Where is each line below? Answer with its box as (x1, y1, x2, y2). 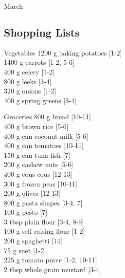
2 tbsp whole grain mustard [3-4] (4, 264, 101, 274)
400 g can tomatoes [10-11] (4, 140, 84, 150)
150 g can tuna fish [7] (4, 149, 71, 160)
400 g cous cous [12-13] (4, 168, 72, 179)
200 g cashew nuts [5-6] (4, 159, 73, 169)
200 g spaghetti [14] (4, 236, 62, 246)
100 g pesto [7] (4, 207, 48, 217)
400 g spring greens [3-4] (4, 95, 76, 105)
